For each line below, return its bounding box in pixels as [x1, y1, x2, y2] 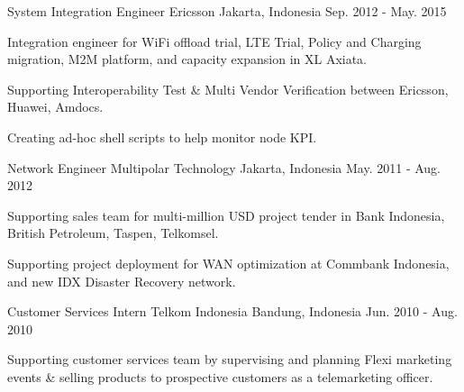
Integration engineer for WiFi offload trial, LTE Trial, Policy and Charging [7, 32, 422, 50]
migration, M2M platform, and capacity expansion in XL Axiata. [7, 50, 368, 68]
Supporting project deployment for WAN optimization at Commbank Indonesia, [7, 253, 450, 272]
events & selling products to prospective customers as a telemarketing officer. [7, 367, 433, 386]
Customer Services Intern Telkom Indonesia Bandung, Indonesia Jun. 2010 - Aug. [7, 302, 458, 321]
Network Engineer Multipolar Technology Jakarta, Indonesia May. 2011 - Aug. [7, 158, 441, 177]
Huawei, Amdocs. [7, 97, 104, 116]
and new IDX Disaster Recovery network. [7, 271, 236, 290]
